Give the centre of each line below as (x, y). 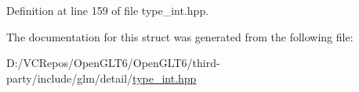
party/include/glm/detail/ (70, 78)
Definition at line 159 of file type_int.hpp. (108, 10)
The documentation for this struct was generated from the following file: (180, 36)
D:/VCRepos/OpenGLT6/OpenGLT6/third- (113, 63)
